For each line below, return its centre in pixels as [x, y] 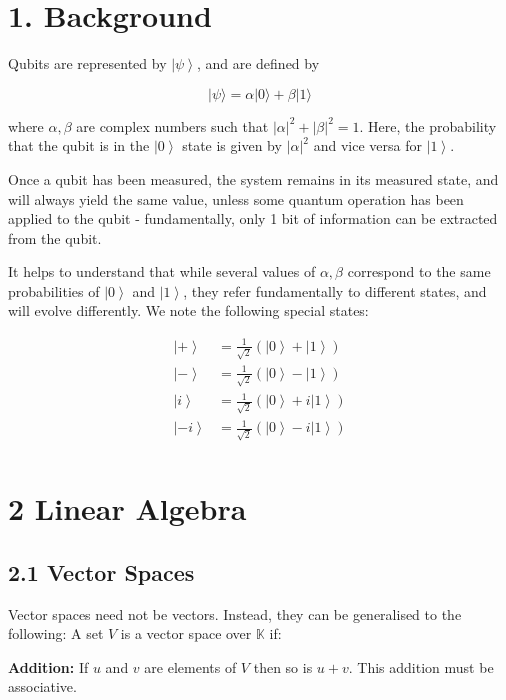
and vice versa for [367, 145]
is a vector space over [186, 633]
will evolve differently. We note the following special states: [188, 310]
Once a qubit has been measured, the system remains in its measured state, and [253, 178]
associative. [42, 686]
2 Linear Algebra [127, 508]
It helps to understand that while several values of [162, 271]
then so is [283, 666]
